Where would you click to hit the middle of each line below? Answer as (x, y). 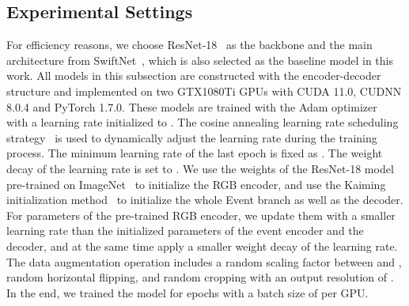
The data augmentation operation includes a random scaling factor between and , (204, 261)
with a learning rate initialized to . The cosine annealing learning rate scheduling (203, 122)
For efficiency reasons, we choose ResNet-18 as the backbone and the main (189, 45)
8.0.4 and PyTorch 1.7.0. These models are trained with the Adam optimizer (192, 106)
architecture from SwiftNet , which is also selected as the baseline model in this (200, 60)
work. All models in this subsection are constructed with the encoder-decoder (194, 76)
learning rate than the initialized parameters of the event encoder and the (185, 230)
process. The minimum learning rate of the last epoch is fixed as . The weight (195, 153)
